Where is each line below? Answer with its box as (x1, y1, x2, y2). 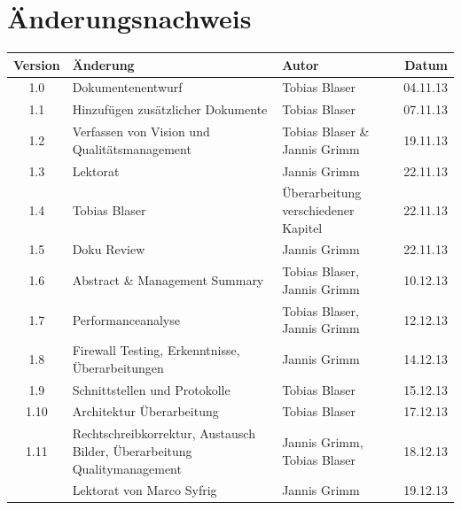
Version (13, 55, 60, 73)
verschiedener (282, 201, 355, 220)
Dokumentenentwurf (72, 78, 183, 97)
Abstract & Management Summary (72, 271, 264, 290)
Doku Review (72, 240, 145, 259)
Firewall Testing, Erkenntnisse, (72, 341, 240, 359)
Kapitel (282, 218, 323, 236)
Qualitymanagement (72, 459, 182, 477)
